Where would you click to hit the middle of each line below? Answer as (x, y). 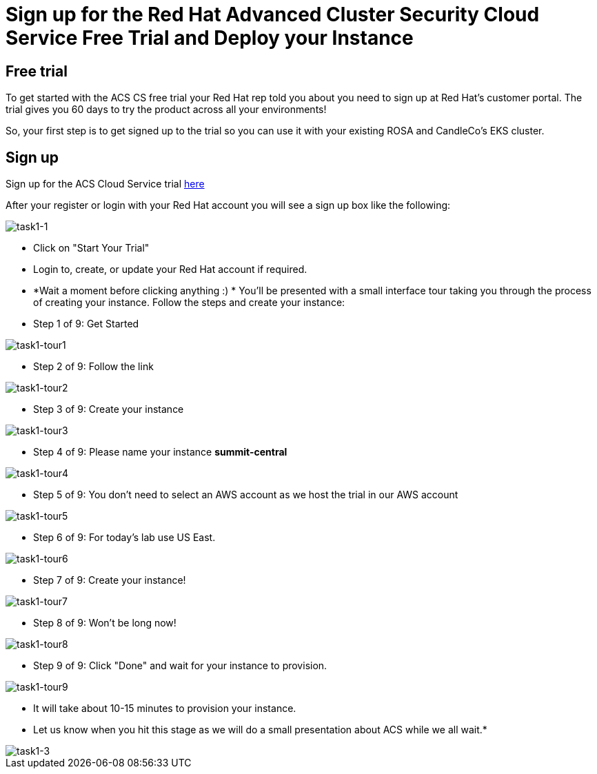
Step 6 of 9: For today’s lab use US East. (124, 538)
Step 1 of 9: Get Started (86, 324)
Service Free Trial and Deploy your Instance (210, 38)
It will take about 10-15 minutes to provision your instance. (165, 709)
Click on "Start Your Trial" (91, 248)
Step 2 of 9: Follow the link (93, 367)
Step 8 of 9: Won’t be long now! (105, 623)
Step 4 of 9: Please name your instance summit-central (160, 452)
